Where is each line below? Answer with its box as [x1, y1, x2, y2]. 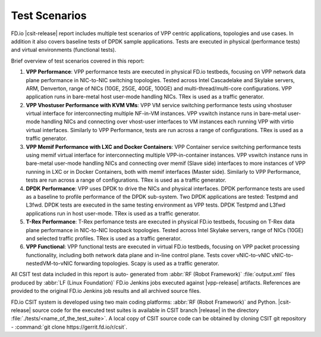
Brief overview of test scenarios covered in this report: [11, 57, 145, 64]
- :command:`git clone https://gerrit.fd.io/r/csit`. [11, 323, 128, 330]
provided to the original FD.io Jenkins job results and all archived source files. [11, 288, 202, 295]
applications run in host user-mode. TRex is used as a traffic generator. [26, 210, 200, 217]
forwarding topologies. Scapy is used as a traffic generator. [74, 260, 219, 267]
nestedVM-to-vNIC [26, 260, 73, 267]
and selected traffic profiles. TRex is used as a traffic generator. [26, 235, 182, 242]
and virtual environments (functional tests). [11, 46, 117, 54]
